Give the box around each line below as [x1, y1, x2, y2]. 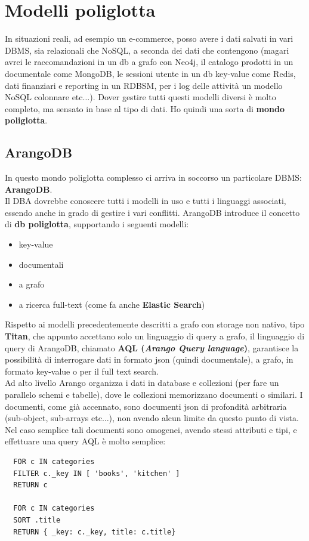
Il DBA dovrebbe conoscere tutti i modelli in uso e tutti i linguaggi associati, [5, 194, 286, 207]
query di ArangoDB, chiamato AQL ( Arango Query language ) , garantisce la [5, 341, 299, 354]
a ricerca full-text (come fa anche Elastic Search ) [18, 298, 205, 310]
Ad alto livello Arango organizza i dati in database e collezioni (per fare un [5, 376, 279, 389]
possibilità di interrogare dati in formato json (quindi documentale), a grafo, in [5, 353, 293, 366]
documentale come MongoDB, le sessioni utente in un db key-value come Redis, [5, 67, 296, 79]
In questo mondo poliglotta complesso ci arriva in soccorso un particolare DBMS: [5, 171, 302, 184]
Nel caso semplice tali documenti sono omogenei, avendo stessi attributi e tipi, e [5, 423, 297, 435]
